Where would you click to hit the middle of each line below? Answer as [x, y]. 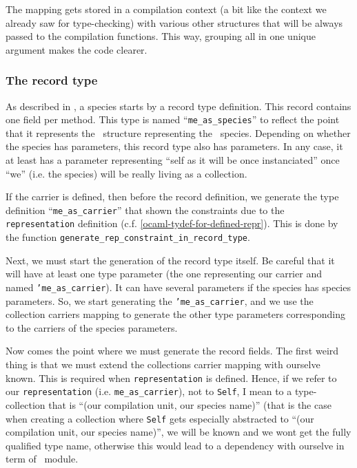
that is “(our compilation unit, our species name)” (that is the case [190, 404]
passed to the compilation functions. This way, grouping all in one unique [161, 36]
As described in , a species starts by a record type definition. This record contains [178, 106]
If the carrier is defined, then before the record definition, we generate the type [172, 196]
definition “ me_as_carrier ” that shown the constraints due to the [145, 210]
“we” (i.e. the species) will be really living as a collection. [126, 173]
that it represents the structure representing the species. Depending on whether [178, 132]
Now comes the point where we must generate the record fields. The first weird [172, 351]
